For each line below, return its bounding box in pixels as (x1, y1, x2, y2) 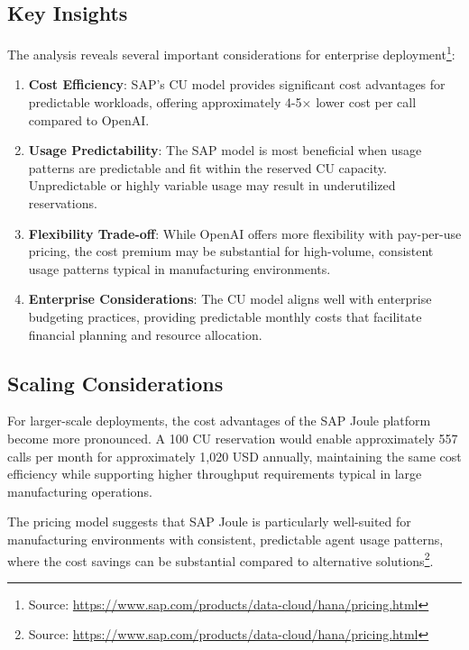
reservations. (28, 194, 97, 213)
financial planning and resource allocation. (28, 325, 262, 343)
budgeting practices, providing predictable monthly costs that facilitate (28, 307, 422, 325)
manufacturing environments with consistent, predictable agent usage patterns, (7, 529, 444, 548)
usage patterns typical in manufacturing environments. (28, 259, 331, 278)
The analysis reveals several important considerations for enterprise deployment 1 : (7, 42, 455, 63)
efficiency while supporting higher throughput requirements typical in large (7, 464, 422, 483)
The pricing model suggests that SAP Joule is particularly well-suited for (7, 512, 411, 531)
